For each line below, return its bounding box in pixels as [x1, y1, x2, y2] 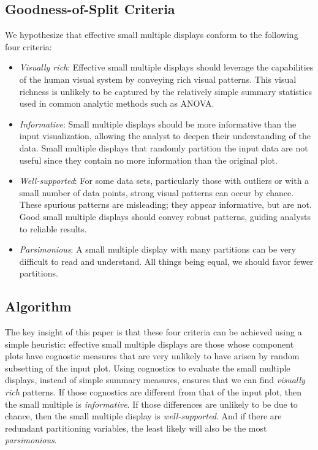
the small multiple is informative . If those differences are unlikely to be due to [5, 397, 298, 410]
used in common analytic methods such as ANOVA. [19, 97, 214, 110]
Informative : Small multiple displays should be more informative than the [19, 117, 297, 130]
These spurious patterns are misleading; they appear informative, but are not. [19, 198, 312, 211]
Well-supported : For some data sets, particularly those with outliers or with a [19, 174, 309, 187]
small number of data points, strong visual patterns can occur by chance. [19, 186, 294, 199]
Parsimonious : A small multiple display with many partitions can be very [19, 243, 296, 256]
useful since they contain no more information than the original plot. [19, 153, 278, 166]
